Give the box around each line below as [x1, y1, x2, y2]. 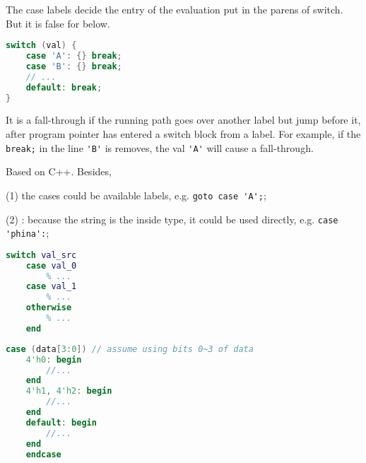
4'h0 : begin [25, 354, 82, 365]
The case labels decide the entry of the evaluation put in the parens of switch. [6, 2, 343, 16]
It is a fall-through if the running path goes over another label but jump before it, [6, 112, 361, 127]
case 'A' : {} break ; [25, 51, 122, 61]
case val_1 [25, 281, 77, 292]
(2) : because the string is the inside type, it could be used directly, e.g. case [6, 211, 338, 226]
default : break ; [25, 82, 102, 93]
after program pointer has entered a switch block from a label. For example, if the [6, 127, 361, 141]
